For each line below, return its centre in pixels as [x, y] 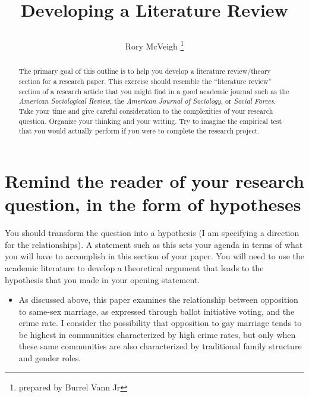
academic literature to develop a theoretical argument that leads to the [134, 267]
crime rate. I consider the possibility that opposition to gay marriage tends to [160, 323]
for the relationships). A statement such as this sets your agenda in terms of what [154, 244]
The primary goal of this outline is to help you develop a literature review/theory [145, 71]
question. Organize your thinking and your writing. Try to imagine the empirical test [150, 121]
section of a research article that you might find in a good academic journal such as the [154, 91]
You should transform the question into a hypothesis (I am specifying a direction [152, 233]
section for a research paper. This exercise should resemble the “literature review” [145, 81]
